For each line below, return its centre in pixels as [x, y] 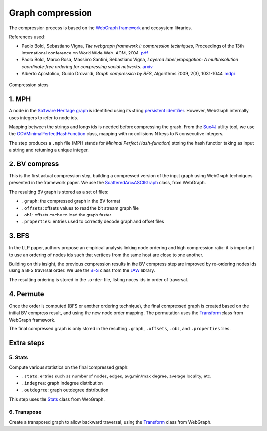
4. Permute [26, 294]
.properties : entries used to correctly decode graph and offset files [93, 222]
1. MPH [20, 99]
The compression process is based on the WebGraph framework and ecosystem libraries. [101, 28]
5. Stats [19, 357]
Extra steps [27, 343]
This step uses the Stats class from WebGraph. [57, 399]
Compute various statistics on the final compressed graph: [69, 367]
